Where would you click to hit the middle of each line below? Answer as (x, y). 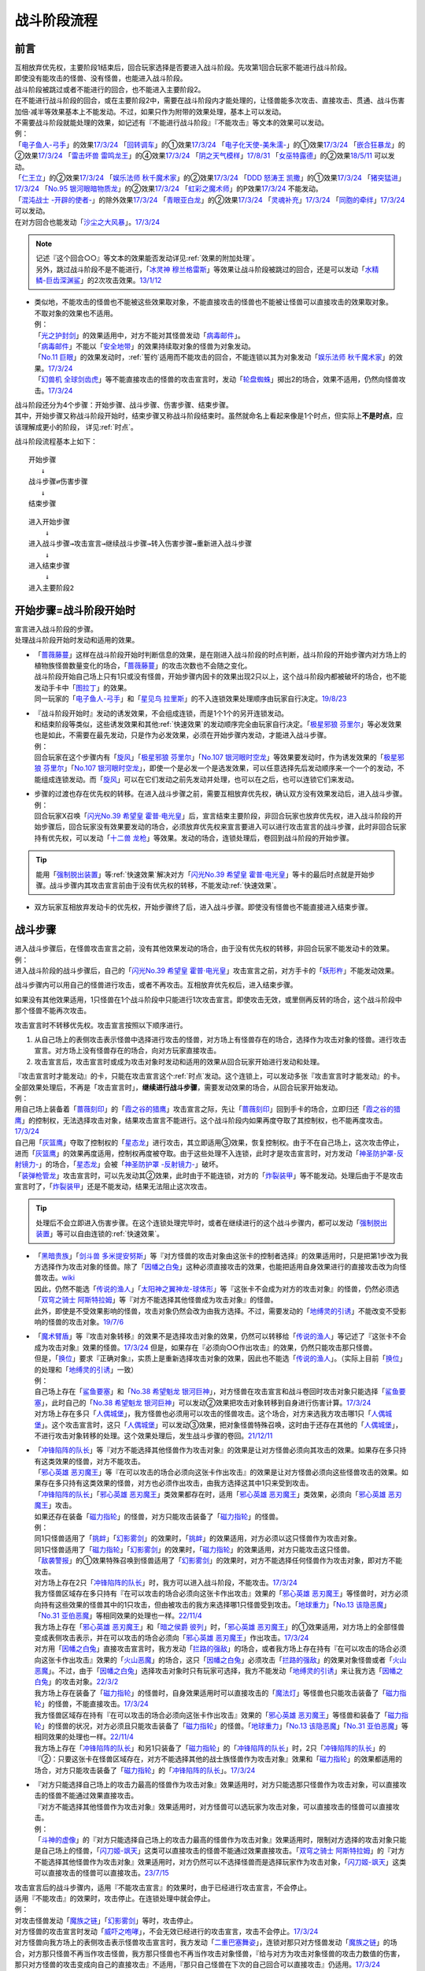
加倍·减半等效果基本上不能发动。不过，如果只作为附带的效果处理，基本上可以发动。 (150, 111)
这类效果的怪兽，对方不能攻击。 (92, 1461)
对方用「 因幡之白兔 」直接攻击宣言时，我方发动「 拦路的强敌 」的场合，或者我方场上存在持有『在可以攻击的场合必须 (220, 1649)
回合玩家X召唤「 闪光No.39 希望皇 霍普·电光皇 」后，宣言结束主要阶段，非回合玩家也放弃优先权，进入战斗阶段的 (215, 816)
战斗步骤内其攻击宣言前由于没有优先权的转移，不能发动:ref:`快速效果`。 (165, 885)
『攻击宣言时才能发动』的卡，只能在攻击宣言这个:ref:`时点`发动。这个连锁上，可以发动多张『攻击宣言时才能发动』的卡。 (209, 1076)
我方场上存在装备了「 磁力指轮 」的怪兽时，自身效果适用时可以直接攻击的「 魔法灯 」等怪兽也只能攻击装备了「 (210, 1693)
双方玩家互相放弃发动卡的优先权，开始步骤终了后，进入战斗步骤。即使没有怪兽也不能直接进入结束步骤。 (203, 907)
